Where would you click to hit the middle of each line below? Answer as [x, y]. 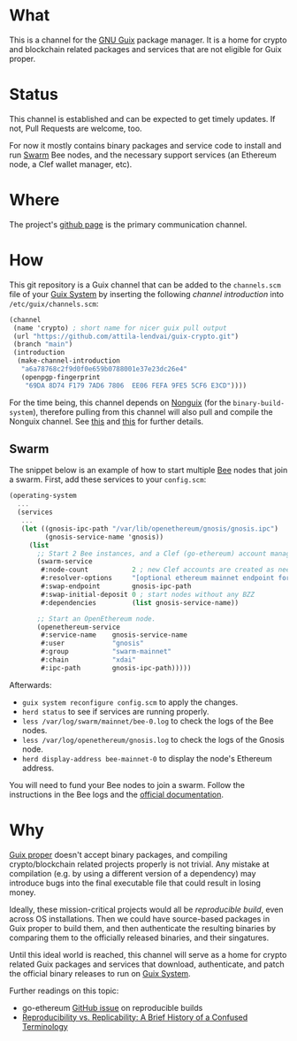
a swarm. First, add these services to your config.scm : [108, 479]
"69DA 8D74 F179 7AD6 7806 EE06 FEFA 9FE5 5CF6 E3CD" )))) [136, 386]
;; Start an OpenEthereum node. [96, 619]
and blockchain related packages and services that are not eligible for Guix [145, 49]
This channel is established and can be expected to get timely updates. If [142, 119]
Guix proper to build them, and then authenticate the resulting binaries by [143, 928]
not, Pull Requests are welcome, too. [76, 128]
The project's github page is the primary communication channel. [128, 224]
